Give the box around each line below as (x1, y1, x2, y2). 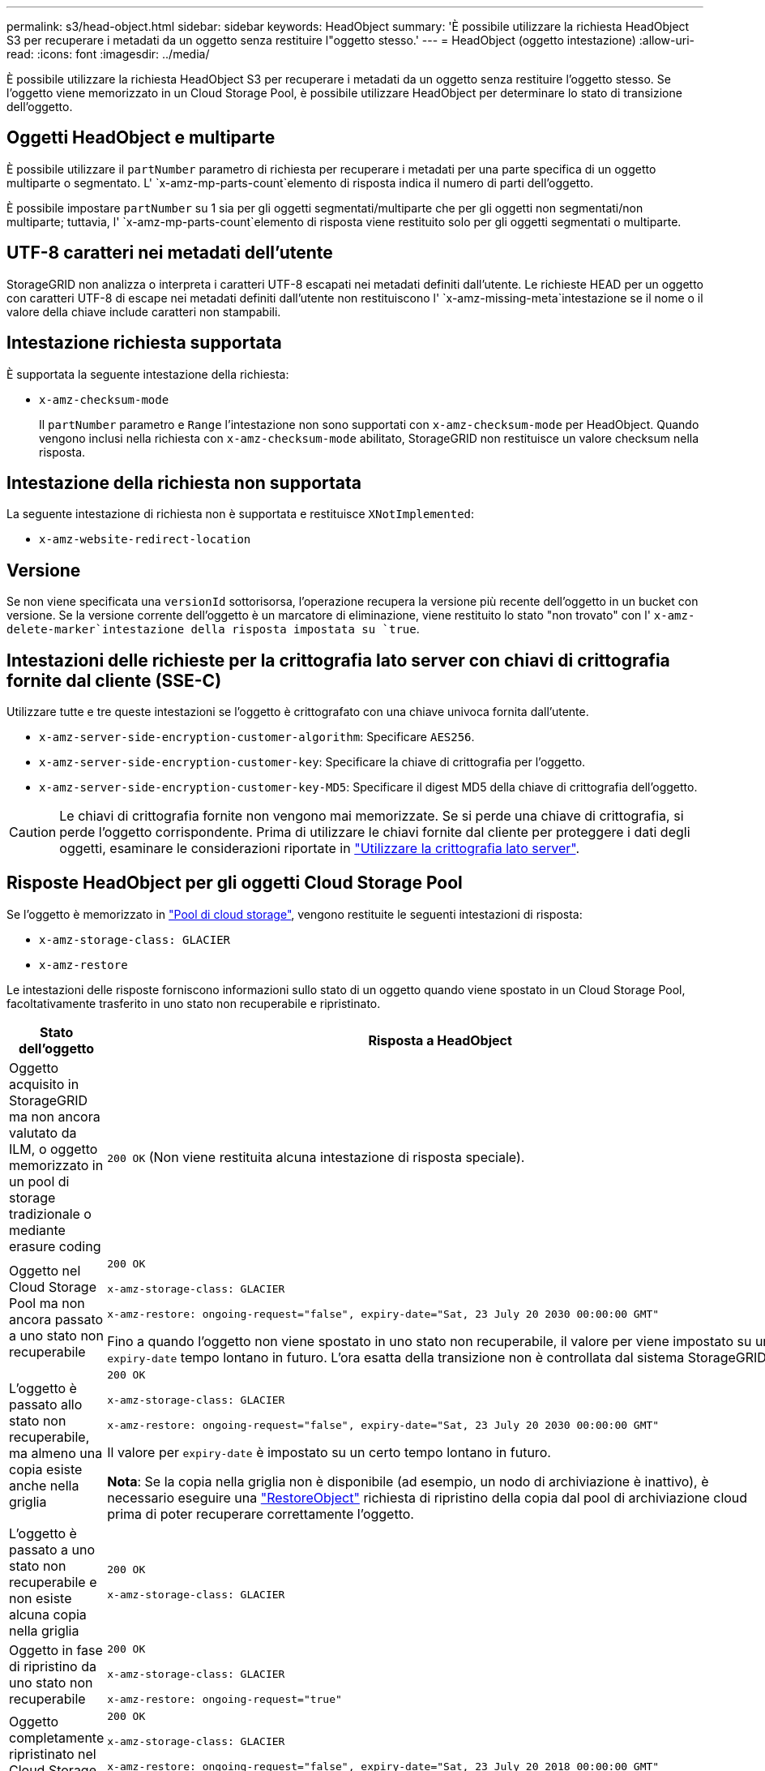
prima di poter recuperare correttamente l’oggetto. (107, 1505, 414, 1522)
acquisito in (9, 1075, 79, 1092)
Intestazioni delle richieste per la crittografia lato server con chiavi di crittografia (6, 650, 670, 671)
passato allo (9, 1396, 83, 1413)
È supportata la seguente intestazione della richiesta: (6, 367, 289, 381)
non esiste (9, 1589, 72, 1606)
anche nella (9, 1477, 79, 1494)
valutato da (9, 1124, 77, 1141)
